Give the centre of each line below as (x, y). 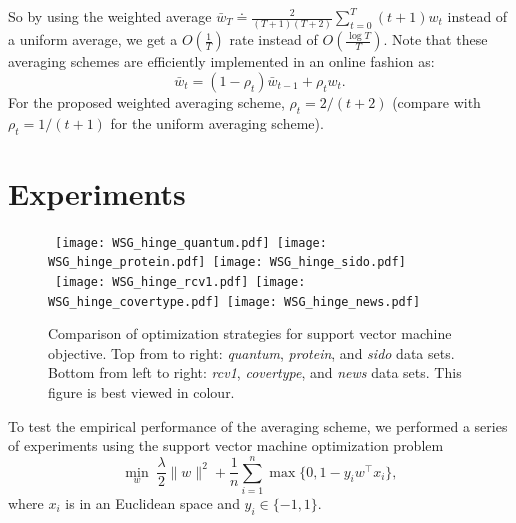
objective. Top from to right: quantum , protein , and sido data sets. (251, 352)
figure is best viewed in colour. (141, 392)
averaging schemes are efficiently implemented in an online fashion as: (221, 61)
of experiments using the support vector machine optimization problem (226, 445)
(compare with (436, 101)
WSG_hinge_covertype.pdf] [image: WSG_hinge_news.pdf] (234, 301)
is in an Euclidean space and (152, 502)
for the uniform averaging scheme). (217, 122)
